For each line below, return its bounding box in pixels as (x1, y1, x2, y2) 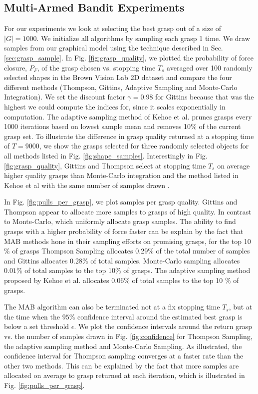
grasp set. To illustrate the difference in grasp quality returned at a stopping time (4, 130, 254, 141)
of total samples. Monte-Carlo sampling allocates (90, 255, 240, 265)
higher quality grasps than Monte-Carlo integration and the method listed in (4, 170, 239, 180)
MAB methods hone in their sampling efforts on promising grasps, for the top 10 (4, 235, 251, 246)
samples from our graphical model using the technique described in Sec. (4, 42, 223, 53)
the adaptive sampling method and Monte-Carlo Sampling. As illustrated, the (4, 340, 242, 351)
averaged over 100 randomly (167, 62, 253, 72)
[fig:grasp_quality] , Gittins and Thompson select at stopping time (4, 160, 206, 170)
